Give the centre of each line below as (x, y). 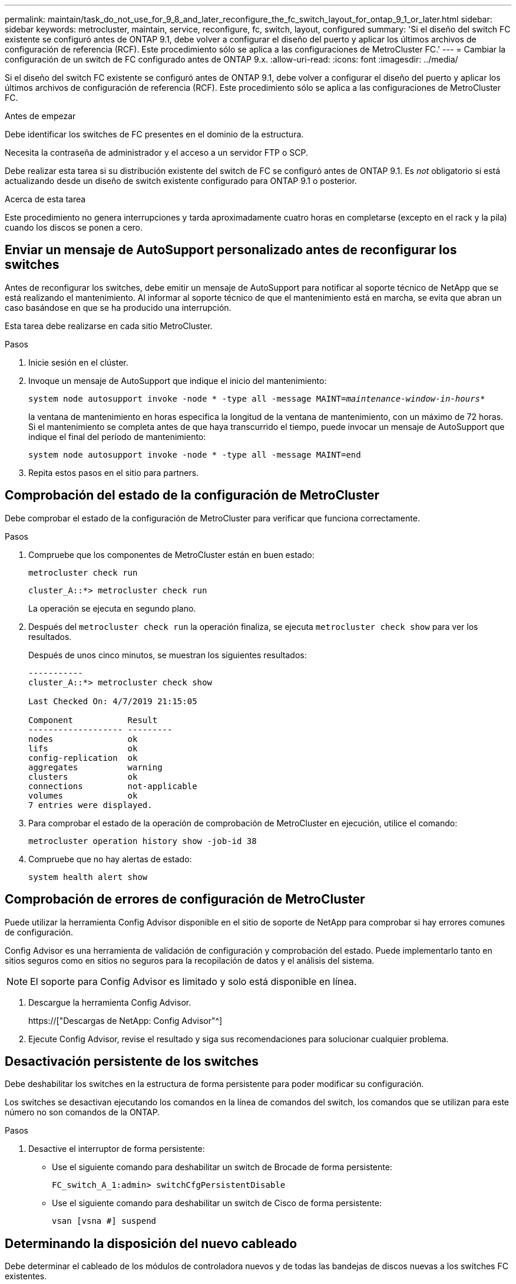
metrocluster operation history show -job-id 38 (143, 841)
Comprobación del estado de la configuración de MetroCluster (192, 495)
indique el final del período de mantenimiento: (117, 436)
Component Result (93, 720)
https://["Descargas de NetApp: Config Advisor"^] (125, 1020)
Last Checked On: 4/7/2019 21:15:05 (113, 701)
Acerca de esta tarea (45, 199)
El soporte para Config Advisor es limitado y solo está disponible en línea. (193, 981)
